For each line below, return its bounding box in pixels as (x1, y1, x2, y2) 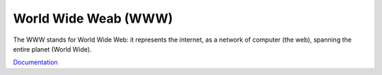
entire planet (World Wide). (13, 45, 92, 53)
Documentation (13, 58, 58, 67)
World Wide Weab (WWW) (13, 11, 173, 26)
